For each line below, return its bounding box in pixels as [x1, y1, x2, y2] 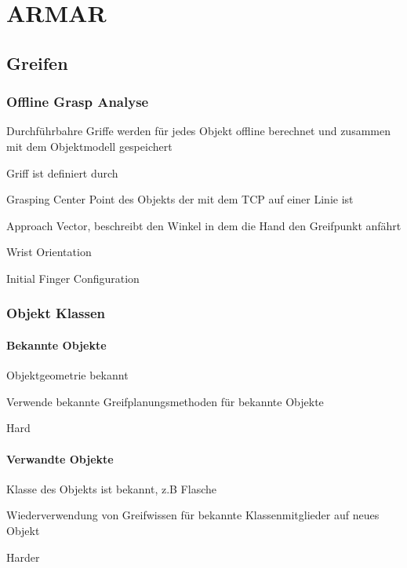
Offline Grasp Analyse [6, 92, 149, 112]
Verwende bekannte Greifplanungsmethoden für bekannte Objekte [6, 393, 324, 409]
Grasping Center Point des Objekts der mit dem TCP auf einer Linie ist [6, 191, 354, 207]
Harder [6, 548, 40, 565]
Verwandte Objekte [6, 450, 114, 467]
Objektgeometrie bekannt [6, 367, 129, 383]
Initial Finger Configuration [6, 269, 140, 286]
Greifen [6, 50, 68, 75]
